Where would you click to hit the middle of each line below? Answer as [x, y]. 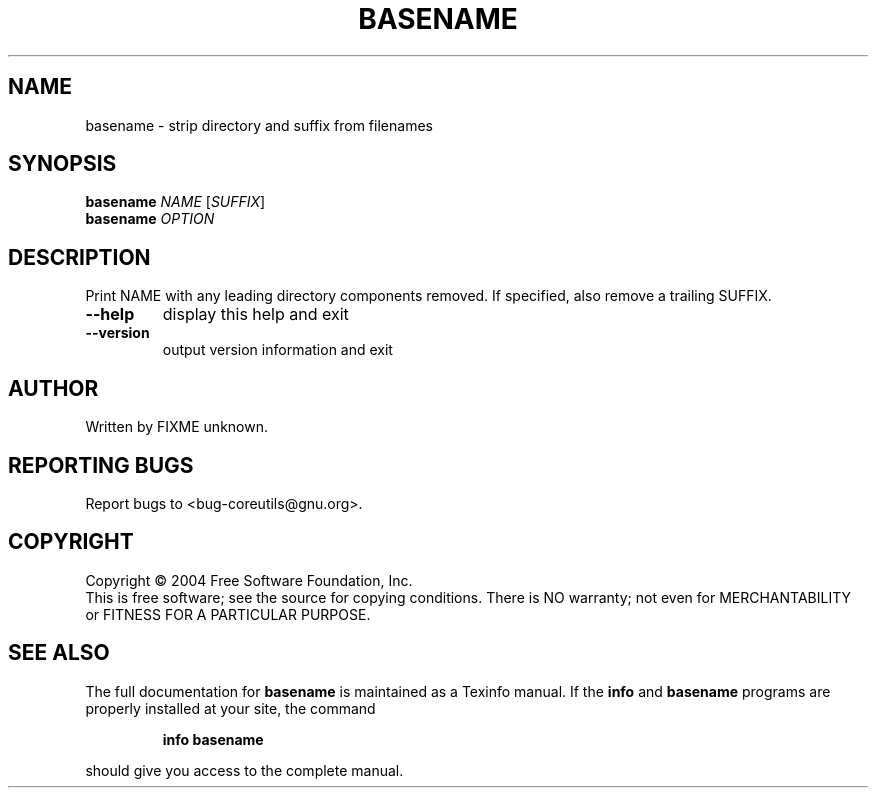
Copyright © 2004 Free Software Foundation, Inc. [249, 580]
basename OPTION [150, 219]
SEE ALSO [59, 653]
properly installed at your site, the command [230, 708]
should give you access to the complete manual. [244, 770]
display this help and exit [255, 314]
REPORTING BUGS [101, 465]
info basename [213, 739]
